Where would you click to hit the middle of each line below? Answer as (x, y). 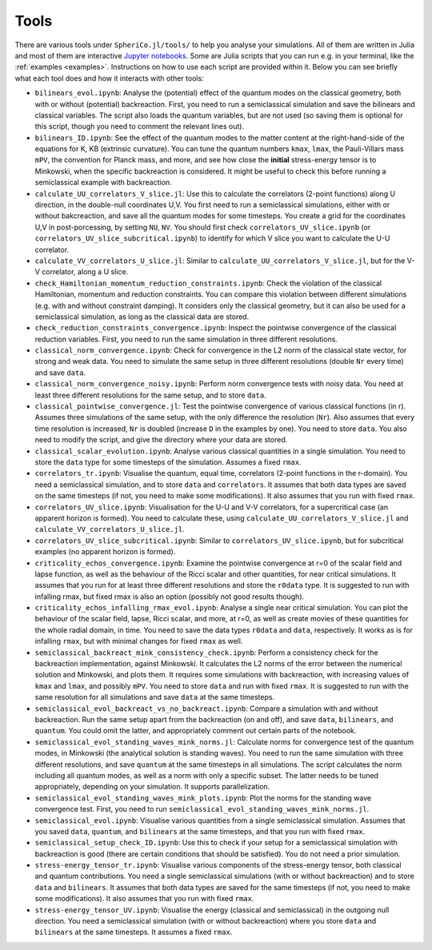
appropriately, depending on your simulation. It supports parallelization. (152, 787)
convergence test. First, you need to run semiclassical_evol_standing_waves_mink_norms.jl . (202, 809)
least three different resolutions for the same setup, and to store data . (151, 395)
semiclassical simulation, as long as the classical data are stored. (142, 317)
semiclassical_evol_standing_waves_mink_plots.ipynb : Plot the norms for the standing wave (203, 798)
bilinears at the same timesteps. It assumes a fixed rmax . (134, 932)
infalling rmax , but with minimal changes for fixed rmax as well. (139, 641)
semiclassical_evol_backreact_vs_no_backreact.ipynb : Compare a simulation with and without (207, 709)
